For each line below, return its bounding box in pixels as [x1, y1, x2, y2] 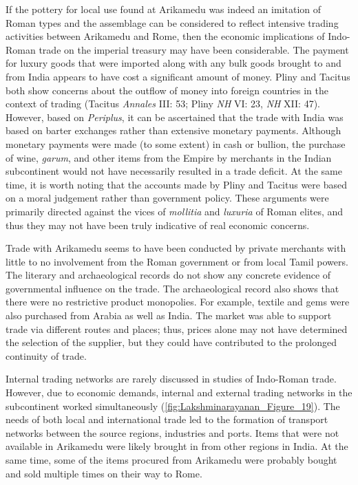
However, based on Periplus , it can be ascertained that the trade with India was [6, 109, 344, 124]
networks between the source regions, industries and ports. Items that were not [6, 425, 339, 440]
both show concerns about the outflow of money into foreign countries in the [6, 83, 328, 97]
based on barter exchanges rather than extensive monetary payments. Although [6, 123, 341, 138]
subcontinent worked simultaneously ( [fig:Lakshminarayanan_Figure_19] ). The [6, 398, 340, 413]
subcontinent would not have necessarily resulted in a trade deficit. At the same [6, 164, 342, 178]
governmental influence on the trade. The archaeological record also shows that [6, 281, 339, 295]
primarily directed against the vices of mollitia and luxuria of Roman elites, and [6, 204, 344, 218]
